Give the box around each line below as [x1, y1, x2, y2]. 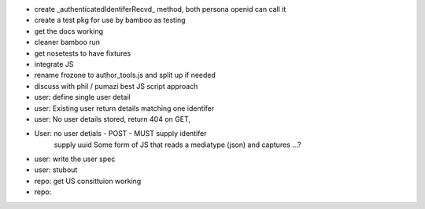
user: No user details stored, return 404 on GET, [34, 114, 190, 123]
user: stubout [34, 165, 78, 174]
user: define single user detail [34, 93, 131, 102]
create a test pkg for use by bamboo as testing [34, 16, 186, 25]
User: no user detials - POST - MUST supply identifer [34, 129, 208, 138]
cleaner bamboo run [34, 38, 101, 47]
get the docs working [34, 26, 104, 35]
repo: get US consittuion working [34, 176, 142, 185]
